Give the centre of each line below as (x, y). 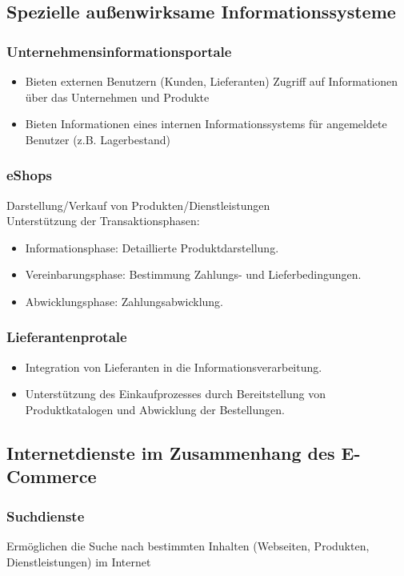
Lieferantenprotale (67, 337)
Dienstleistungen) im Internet (79, 561)
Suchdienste (46, 516)
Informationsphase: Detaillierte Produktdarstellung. (152, 247)
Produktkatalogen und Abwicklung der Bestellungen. (155, 409)
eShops (29, 175)
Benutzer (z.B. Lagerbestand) (98, 139)
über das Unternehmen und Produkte (117, 97)
